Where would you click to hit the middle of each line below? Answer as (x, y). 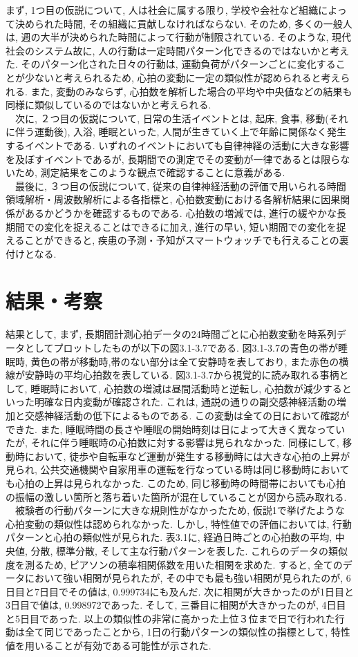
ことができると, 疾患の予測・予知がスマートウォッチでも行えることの (182, 240)
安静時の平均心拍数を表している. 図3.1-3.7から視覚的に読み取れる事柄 (182, 375)
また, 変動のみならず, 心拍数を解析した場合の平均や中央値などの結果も (191, 91)
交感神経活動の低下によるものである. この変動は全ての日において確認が (187, 415)
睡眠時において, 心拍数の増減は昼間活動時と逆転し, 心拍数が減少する (186, 388)
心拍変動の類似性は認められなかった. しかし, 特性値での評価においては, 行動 (179, 523)
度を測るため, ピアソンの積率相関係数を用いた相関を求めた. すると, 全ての (174, 564)
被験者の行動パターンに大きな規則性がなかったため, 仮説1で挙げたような (180, 510)
